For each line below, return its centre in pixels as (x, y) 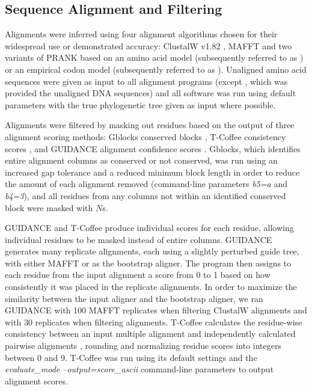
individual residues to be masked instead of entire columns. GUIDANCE (139, 239)
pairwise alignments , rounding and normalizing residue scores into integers (143, 346)
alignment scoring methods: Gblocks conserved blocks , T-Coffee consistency (145, 136)
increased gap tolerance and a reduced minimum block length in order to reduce (152, 172)
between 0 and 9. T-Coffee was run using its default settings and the (131, 357)
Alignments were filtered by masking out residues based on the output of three (150, 125)
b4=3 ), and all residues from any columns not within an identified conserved (145, 195)
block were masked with (49, 207)
